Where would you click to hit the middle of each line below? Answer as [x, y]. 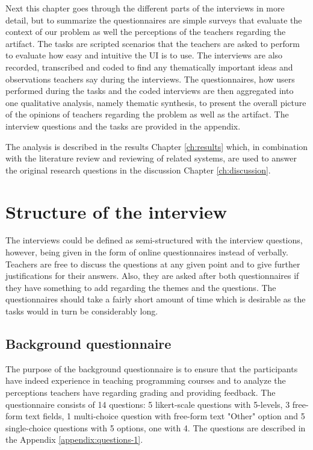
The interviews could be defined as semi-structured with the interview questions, [154, 240]
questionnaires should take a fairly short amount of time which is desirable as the [156, 299]
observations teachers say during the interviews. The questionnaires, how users [150, 79]
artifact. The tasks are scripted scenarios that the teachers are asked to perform [153, 43]
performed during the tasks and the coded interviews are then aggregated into [150, 91]
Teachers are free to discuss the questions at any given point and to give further [153, 264]
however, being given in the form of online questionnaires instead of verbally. [147, 252]
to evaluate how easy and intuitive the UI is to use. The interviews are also [144, 55]
